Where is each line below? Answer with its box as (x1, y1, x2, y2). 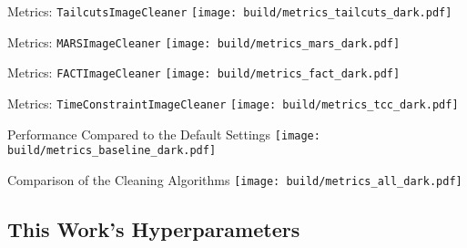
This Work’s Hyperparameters (7, 214, 300, 243)
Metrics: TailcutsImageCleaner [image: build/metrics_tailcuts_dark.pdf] (7, 2, 452, 20)
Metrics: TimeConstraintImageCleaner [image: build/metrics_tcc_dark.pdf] (7, 93, 459, 112)
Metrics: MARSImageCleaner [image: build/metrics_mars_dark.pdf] (7, 32, 401, 51)
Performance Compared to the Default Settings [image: (7, 124, 320, 143)
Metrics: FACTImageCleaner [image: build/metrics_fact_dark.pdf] (7, 63, 401, 82)
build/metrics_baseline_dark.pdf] (7, 144, 217, 158)
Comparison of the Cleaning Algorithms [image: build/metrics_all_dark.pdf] (7, 170, 462, 189)
